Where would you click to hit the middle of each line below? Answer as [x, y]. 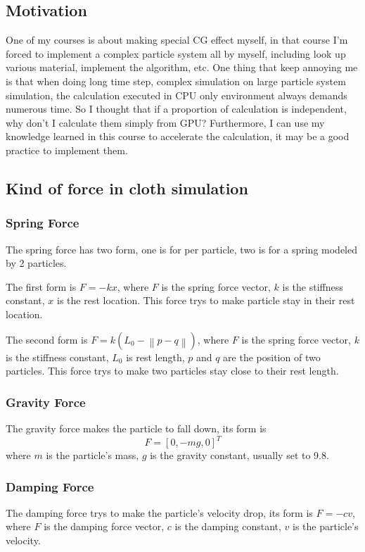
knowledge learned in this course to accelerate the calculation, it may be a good [178, 136]
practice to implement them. [67, 150]
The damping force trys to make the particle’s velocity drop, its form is [159, 512]
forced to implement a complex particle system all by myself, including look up [176, 53]
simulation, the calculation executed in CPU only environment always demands [177, 95]
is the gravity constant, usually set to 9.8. [239, 455]
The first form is [41, 286]
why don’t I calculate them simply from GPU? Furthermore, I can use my [165, 122]
